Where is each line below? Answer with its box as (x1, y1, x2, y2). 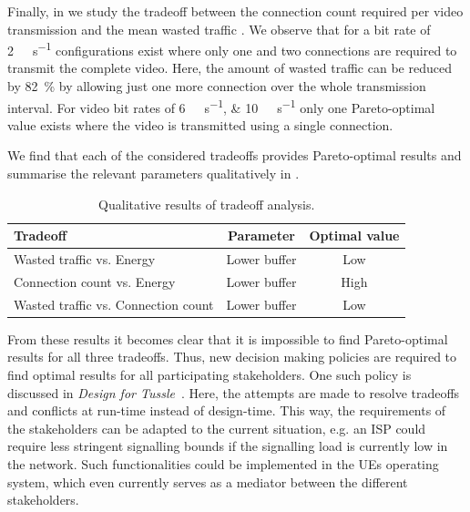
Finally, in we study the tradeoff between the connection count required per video (7, 2, 464, 20)
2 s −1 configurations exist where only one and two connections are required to (7, 38, 457, 59)
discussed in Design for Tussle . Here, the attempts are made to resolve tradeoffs (7, 383, 460, 402)
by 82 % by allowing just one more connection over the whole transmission (7, 77, 426, 96)
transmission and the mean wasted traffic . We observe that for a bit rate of (7, 19, 431, 38)
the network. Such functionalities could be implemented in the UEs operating (7, 455, 439, 474)
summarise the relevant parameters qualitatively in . (7, 164, 300, 183)
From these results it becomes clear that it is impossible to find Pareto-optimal (7, 329, 448, 348)
